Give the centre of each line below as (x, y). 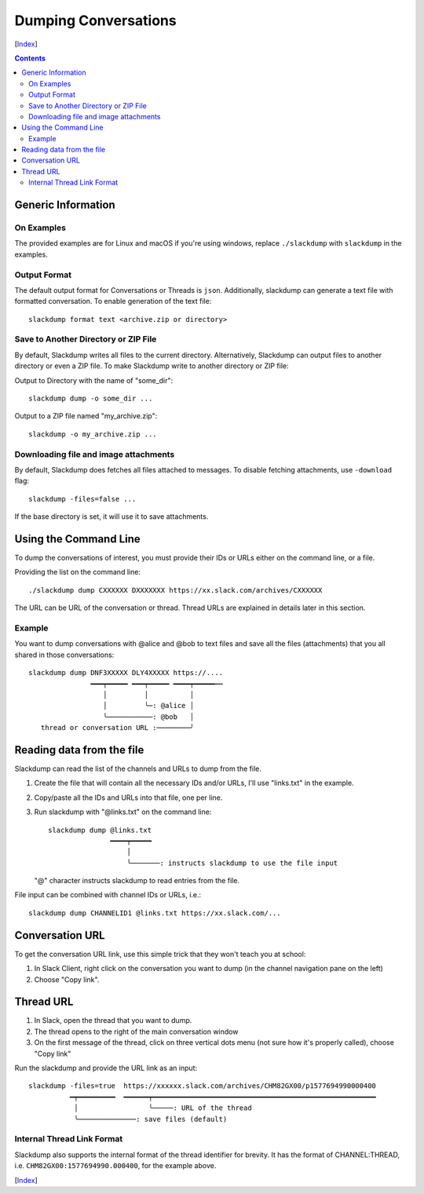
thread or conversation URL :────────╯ (117, 728)
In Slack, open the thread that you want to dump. (113, 1021)
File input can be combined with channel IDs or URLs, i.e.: (108, 895)
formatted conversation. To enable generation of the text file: (113, 301)
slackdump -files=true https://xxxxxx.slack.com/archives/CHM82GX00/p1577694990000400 (203, 1086)
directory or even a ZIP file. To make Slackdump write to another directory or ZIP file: (152, 366)
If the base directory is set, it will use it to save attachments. (111, 517)
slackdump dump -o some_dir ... (91, 399)
